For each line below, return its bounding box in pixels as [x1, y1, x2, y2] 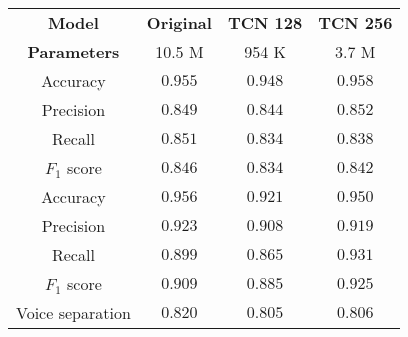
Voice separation [16, 301, 131, 324]
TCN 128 [227, 11, 303, 34]
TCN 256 [318, 11, 393, 34]
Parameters [27, 40, 120, 63]
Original [146, 11, 212, 34]
